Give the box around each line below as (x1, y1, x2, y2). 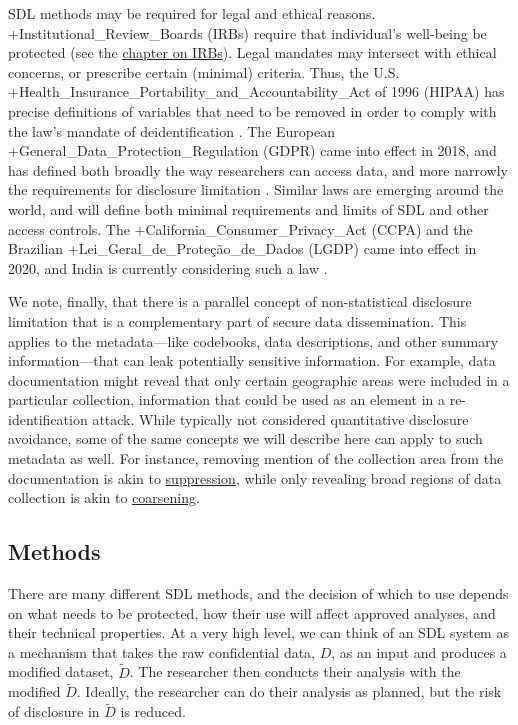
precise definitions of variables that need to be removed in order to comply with (8, 100, 497, 121)
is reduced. (120, 701, 186, 722)
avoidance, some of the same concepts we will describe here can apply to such (8, 428, 483, 449)
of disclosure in (8, 701, 100, 722)
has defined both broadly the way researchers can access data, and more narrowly (8, 159, 508, 180)
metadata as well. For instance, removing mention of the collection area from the (8, 448, 504, 469)
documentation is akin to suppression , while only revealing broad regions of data (8, 467, 502, 488)
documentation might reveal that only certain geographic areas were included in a (8, 369, 510, 390)
